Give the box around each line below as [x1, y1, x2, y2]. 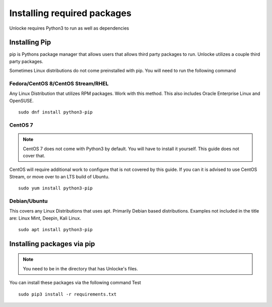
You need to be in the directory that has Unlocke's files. [23, 265, 139, 271]
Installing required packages [9, 8, 132, 19]
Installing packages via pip [9, 239, 95, 248]
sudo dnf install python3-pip [18, 110, 93, 115]
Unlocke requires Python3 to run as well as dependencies [9, 25, 129, 31]
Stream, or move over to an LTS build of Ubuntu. [9, 173, 110, 179]
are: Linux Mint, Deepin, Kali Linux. [9, 215, 82, 221]
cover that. [23, 152, 45, 158]
